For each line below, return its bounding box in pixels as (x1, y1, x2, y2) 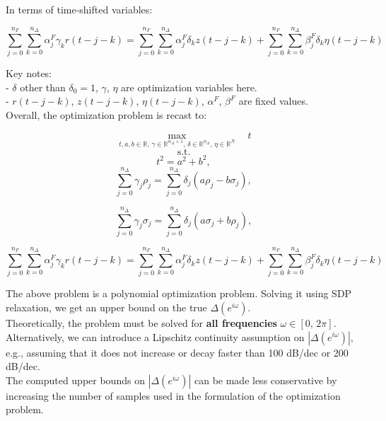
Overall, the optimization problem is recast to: (6, 107, 207, 122)
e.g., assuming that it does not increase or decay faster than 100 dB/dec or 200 (6, 345, 349, 359)
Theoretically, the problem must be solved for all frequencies (6, 315, 277, 330)
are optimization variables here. (121, 79, 257, 94)
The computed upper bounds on (6, 372, 145, 387)
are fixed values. (238, 93, 308, 108)
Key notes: (6, 66, 52, 81)
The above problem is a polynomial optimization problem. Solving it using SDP (6, 286, 352, 301)
